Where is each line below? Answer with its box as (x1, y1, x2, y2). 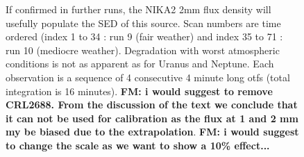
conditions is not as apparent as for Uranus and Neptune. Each (6, 56, 274, 71)
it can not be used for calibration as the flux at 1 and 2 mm (6, 110, 298, 125)
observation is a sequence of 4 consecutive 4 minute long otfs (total (6, 69, 290, 84)
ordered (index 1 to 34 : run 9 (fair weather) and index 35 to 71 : (6, 29, 283, 44)
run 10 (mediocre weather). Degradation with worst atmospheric (6, 42, 280, 57)
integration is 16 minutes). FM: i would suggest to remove (6, 83, 273, 98)
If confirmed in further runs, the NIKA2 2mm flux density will (6, 2, 271, 16)
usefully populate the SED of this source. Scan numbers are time (6, 15, 281, 30)
